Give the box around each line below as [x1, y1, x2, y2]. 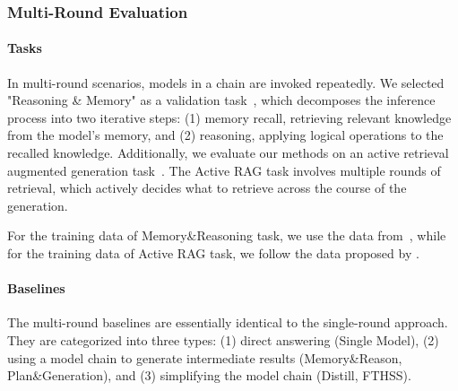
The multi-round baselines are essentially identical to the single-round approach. [7, 313, 448, 332]
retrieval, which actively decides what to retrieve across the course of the [7, 178, 407, 197]
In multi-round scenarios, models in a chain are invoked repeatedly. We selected [7, 73, 445, 91]
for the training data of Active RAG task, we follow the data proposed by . [7, 243, 419, 262]
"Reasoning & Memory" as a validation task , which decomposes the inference [7, 91, 436, 109]
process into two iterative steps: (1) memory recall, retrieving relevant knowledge [7, 108, 452, 126]
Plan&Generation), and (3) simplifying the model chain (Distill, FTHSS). [7, 366, 411, 385]
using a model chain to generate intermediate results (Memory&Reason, [7, 348, 402, 367]
